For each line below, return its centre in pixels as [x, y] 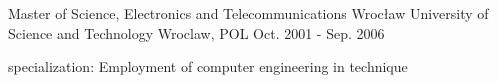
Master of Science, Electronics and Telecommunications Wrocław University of [248, 13]
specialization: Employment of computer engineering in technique [208, 66]
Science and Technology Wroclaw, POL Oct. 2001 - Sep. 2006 [196, 32]
